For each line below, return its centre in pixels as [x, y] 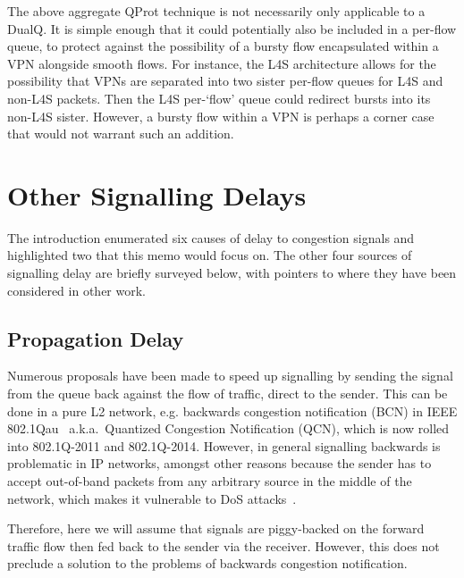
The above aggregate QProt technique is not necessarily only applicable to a [216, 11]
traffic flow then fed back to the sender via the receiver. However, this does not [224, 545]
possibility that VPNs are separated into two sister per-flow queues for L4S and [225, 81]
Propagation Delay [96, 338]
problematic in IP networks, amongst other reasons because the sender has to [219, 463]
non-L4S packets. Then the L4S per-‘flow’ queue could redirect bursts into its [219, 98]
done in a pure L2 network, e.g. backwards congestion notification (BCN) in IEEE [232, 410]
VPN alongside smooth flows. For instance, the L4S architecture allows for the [222, 63]
